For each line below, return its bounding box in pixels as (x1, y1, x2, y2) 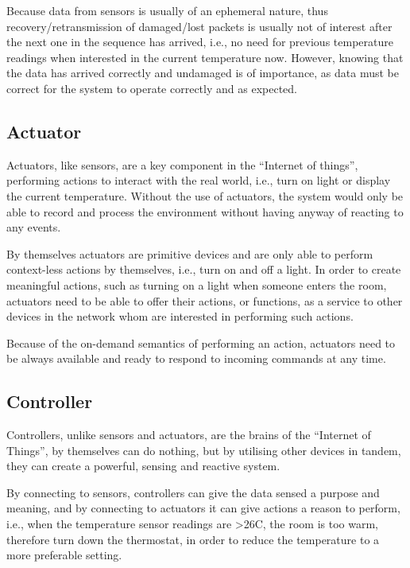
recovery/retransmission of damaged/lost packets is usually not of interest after (6, 18, 393, 34)
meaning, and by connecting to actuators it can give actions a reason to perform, (6, 500, 400, 516)
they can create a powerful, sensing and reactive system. (6, 457, 280, 474)
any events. (6, 219, 61, 235)
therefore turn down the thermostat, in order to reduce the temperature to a (6, 531, 380, 547)
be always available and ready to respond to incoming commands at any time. (6, 350, 386, 367)
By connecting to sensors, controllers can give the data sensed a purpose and (6, 484, 380, 500)
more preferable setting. (6, 547, 122, 563)
